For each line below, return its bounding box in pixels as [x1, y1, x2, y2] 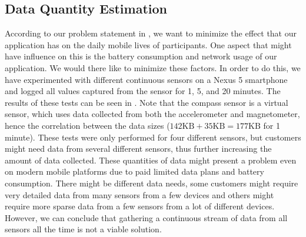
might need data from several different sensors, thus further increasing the [5, 142, 272, 155]
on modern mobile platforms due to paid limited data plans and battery [5, 165, 264, 178]
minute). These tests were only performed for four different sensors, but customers [5, 131, 301, 143]
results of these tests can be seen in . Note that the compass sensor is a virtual [5, 96, 288, 108]
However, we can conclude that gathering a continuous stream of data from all [5, 211, 288, 223]
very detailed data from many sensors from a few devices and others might [5, 188, 274, 201]
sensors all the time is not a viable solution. [5, 223, 162, 235]
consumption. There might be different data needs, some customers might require [5, 176, 298, 189]
